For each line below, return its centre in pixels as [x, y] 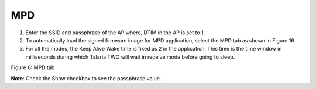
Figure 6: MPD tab [33, 67]
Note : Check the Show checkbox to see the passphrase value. [86, 78]
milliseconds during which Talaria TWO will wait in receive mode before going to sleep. [130, 57]
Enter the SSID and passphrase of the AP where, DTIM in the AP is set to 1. [115, 33]
